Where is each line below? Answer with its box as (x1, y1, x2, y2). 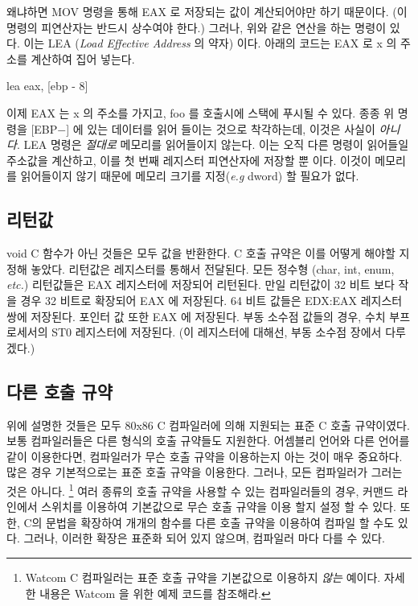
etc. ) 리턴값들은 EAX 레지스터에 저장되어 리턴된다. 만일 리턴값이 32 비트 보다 (6, 276, 395, 293)
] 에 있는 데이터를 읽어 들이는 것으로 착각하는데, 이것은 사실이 (66, 120, 375, 137)
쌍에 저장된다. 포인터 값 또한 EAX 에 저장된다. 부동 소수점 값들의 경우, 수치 (6, 307, 386, 324)
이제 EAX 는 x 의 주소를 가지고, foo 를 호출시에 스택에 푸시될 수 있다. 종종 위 (6, 104, 395, 121)
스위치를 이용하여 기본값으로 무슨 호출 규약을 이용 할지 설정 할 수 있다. (41, 498, 396, 515)
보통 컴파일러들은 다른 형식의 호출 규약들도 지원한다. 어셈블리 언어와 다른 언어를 (6, 432, 410, 449)
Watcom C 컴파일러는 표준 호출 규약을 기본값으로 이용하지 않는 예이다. (25, 568, 381, 585)
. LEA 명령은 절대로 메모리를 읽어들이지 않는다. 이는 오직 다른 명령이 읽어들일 (16, 136, 409, 153)
